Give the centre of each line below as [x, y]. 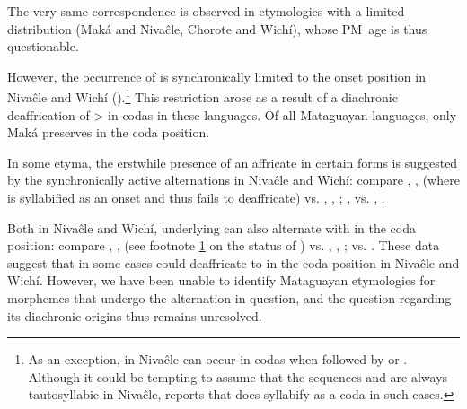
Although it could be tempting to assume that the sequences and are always [238, 376]
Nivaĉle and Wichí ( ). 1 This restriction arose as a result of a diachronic [203, 96]
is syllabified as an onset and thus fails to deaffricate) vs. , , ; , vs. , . [196, 197]
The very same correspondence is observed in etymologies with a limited [206, 11]
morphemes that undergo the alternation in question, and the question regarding [229, 297]
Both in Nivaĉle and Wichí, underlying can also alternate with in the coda [211, 227]
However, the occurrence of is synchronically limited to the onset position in [216, 76]
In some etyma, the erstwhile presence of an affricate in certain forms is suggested [233, 162]
